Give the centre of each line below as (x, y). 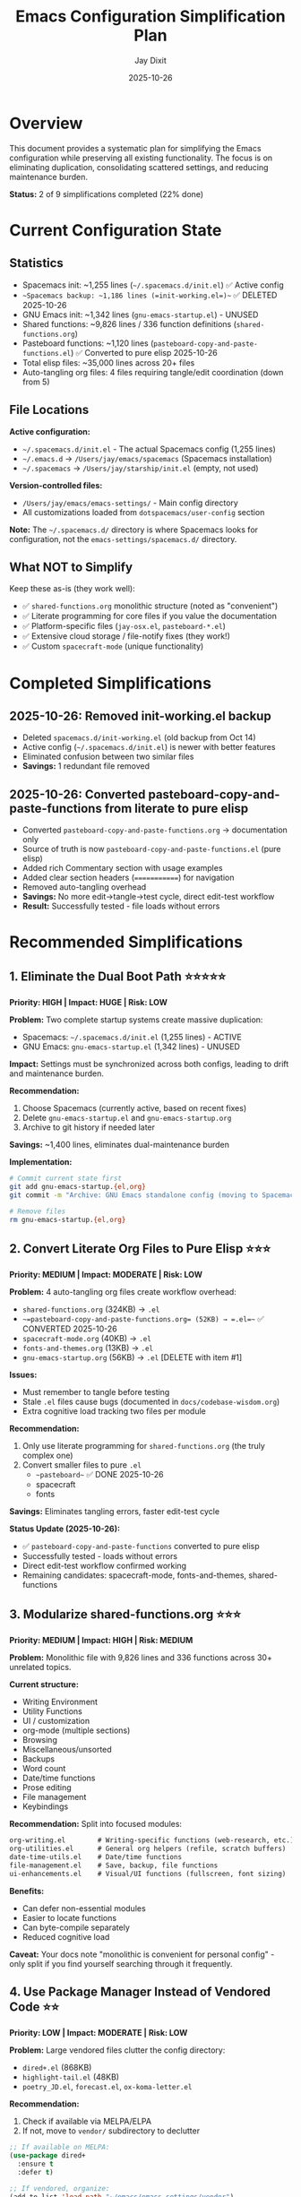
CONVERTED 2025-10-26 (70, 1329)
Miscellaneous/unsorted (67, 1750)
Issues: (23, 1375)
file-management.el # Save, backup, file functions (114, 1865)
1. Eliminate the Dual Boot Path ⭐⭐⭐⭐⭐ (118, 976)
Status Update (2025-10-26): (65, 1529)
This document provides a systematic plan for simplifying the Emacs (135, 148)
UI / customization (56, 1721)
